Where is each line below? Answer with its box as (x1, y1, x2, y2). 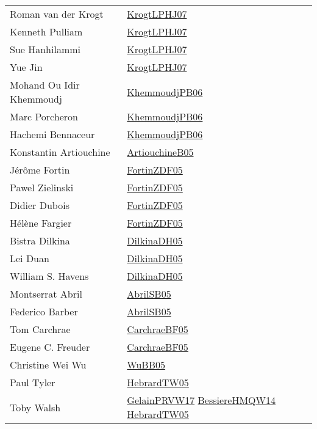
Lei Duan (10, 251, 49, 265)
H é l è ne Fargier (10, 216, 72, 230)
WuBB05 (127, 358, 166, 372)
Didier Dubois (10, 198, 69, 212)
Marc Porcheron (10, 109, 78, 123)
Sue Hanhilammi (10, 42, 81, 56)
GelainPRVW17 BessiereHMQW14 (127, 393, 276, 407)
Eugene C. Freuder (10, 340, 90, 354)
